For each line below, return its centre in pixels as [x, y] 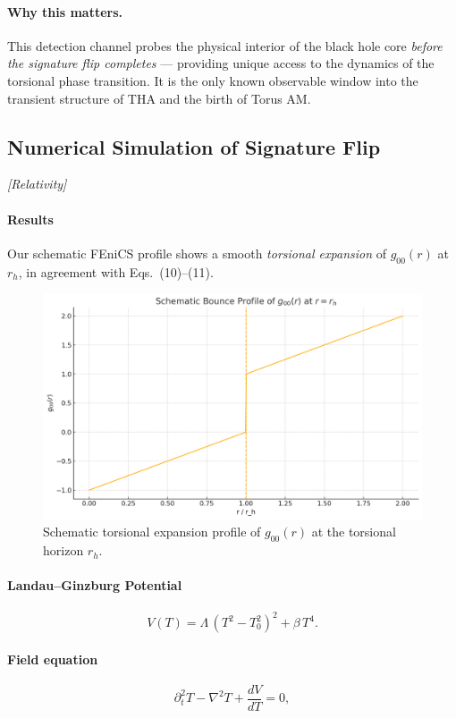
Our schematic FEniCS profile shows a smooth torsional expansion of [197, 253]
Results [30, 219]
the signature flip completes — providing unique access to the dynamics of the [221, 63]
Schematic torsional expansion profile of [152, 532]
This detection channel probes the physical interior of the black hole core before [225, 45]
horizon [63, 550]
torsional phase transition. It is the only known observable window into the [213, 80]
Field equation [53, 659]
